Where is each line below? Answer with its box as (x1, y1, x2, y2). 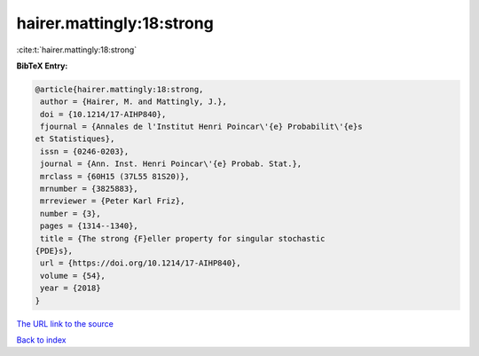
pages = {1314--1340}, (40, 221, 139, 231)
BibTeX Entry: (16, 60, 68, 71)
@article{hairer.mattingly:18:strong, (35, 84, 204, 94)
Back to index (16, 334, 67, 345)
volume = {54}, (40, 271, 106, 281)
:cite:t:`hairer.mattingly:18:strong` (16, 44, 137, 55)
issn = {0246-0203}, (40, 146, 130, 156)
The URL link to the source (16, 318, 114, 328)
